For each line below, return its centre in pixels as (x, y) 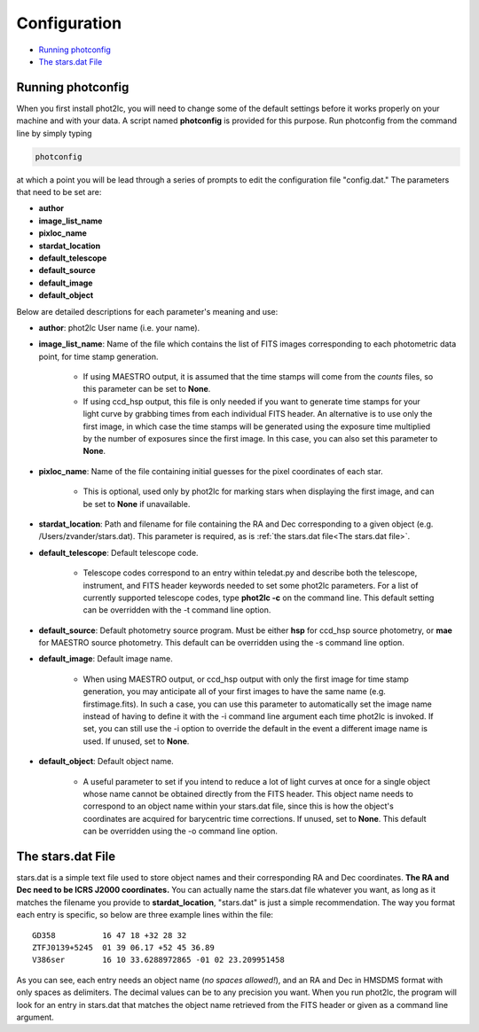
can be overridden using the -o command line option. (181, 831)
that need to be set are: (59, 192)
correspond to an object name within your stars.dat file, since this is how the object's (238, 806)
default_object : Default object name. (106, 762)
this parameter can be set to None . (147, 389)
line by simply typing (54, 133)
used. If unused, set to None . (136, 741)
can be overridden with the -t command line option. (177, 610)
